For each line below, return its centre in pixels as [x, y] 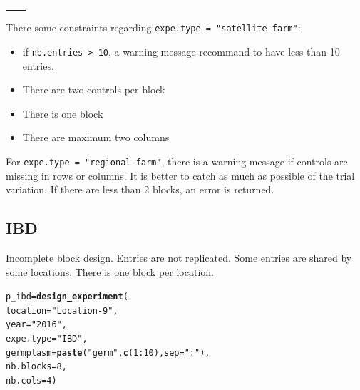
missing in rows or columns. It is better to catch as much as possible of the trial [180, 175]
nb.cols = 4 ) [31, 381]
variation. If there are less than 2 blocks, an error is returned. [140, 189]
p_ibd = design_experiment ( [67, 297]
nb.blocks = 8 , [36, 367]
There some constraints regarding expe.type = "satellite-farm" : [153, 27]
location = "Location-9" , [62, 311]
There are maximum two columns [96, 137]
